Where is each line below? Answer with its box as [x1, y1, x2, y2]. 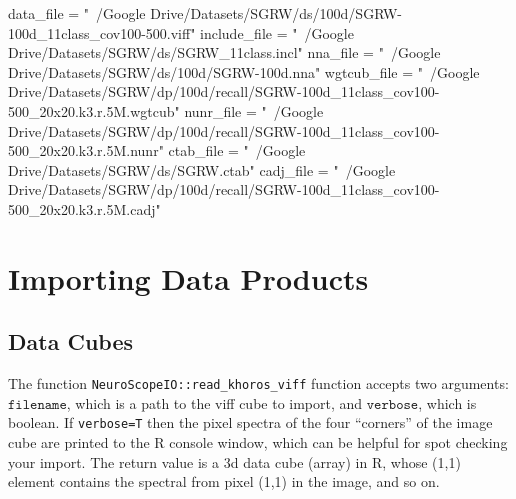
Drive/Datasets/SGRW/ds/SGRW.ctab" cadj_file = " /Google [8, 159, 396, 180]
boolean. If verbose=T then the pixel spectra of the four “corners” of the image [8, 412, 493, 433]
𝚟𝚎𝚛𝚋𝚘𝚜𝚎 [366, 397, 419, 412]
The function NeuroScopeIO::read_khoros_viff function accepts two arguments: [8, 373, 509, 394]
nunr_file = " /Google [184, 100, 324, 121]
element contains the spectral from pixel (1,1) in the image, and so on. [8, 471, 440, 492]
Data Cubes [8, 326, 133, 357]
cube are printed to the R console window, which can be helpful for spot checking [8, 432, 508, 453]
